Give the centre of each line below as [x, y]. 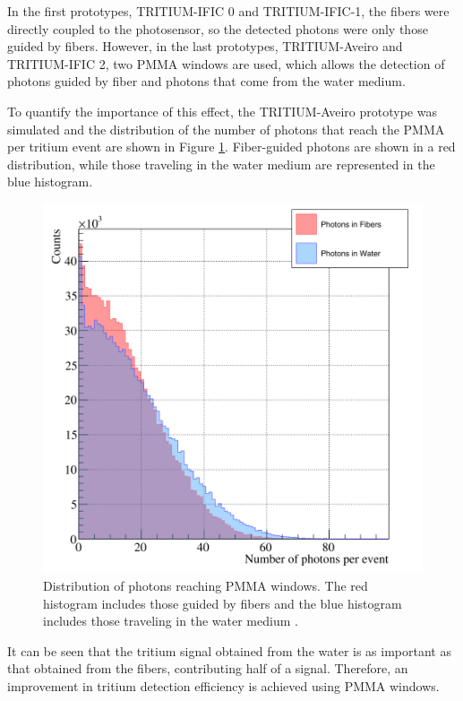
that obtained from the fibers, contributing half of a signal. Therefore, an [208, 668]
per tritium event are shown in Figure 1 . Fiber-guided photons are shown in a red [231, 147]
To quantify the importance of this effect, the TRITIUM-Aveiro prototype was [222, 111]
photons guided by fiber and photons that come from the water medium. [206, 81]
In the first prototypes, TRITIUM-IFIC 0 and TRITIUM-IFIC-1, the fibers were [228, 11]
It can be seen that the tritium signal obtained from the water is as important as [229, 650]
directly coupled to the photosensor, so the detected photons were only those [218, 28]
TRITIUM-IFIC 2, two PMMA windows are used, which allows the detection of [226, 63]
